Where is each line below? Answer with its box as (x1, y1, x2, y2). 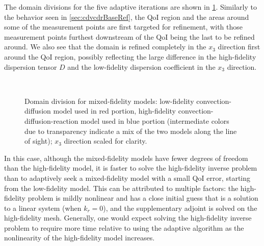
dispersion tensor (4, 61, 57, 72)
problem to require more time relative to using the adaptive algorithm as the (4, 222, 244, 233)
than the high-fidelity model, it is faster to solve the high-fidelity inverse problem (4, 162, 257, 173)
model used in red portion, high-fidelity (53, 105, 176, 116)
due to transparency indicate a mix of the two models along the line (24, 125, 237, 136)
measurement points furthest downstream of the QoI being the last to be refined (4, 31, 255, 42)
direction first (218, 41, 260, 52)
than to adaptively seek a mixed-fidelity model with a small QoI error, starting (4, 172, 250, 183)
